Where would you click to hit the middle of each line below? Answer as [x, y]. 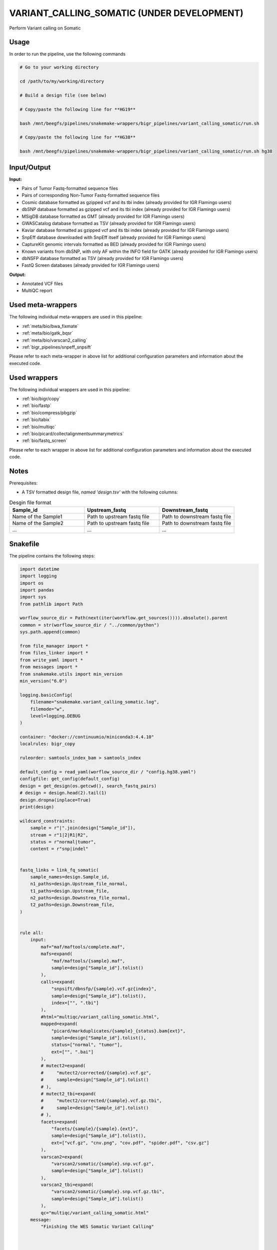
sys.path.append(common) [50, 632]
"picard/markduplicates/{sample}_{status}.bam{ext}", [118, 1031]
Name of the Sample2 [38, 523]
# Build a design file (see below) [63, 95]
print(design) [37, 807]
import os [32, 583]
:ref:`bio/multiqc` [39, 426]
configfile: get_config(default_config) [70, 779]
